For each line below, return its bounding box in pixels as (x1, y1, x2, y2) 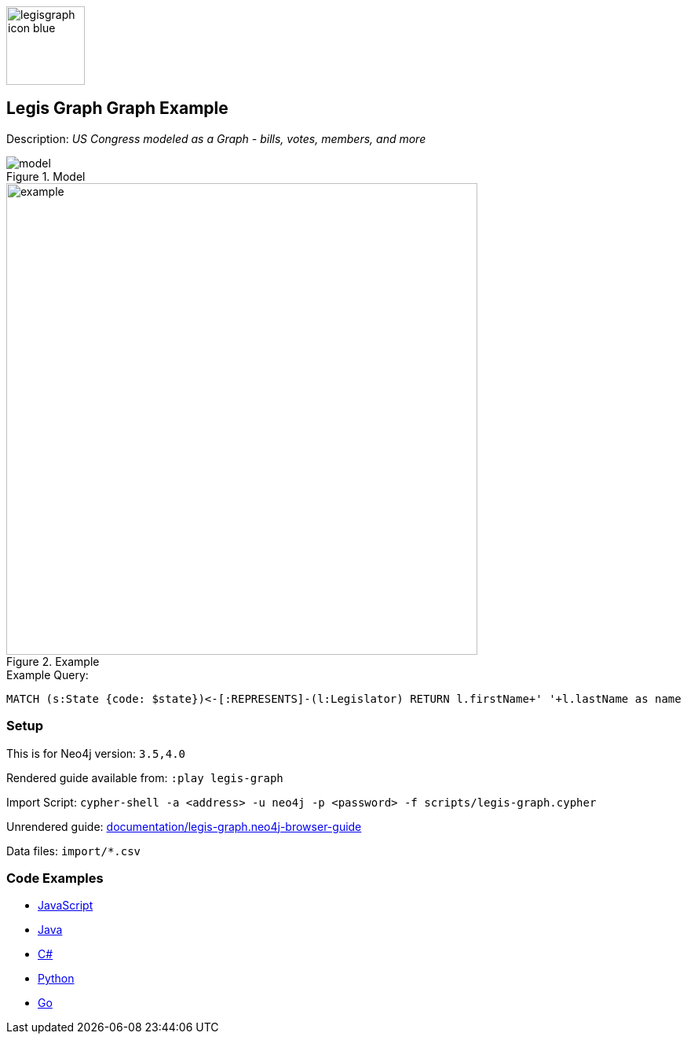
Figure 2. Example (6, 654, 100, 668)
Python (38, 972, 75, 986)
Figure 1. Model (6, 169, 86, 183)
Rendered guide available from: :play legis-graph (6, 770, 283, 785)
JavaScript (38, 899, 93, 913)
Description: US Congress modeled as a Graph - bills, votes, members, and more (6, 131, 426, 145)
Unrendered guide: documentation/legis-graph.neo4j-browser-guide (6, 819, 362, 833)
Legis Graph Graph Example (6, 98, 228, 119)
